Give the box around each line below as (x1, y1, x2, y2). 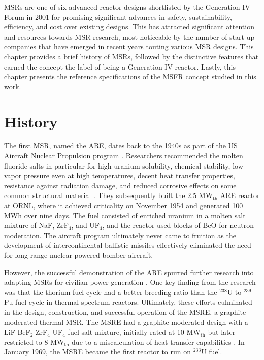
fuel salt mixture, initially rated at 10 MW (68, 326, 201, 337)
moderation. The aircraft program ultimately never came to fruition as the (4, 230, 236, 240)
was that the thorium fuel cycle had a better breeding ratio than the (4, 286, 217, 297)
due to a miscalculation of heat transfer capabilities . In (72, 336, 245, 347)
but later (208, 326, 236, 337)
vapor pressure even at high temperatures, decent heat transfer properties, (4, 170, 235, 181)
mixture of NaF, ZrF (4, 220, 69, 231)
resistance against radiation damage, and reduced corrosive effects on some (4, 180, 237, 190)
